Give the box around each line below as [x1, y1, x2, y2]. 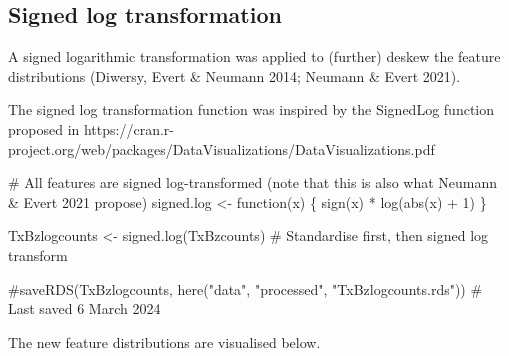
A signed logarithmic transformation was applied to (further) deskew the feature [8, 46, 501, 67]
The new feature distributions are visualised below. [8, 331, 321, 352]
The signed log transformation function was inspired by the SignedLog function [8, 99, 495, 120]
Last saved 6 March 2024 [8, 298, 161, 319]
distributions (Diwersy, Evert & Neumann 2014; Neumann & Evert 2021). [8, 65, 461, 86]
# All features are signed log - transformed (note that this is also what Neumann [8, 172, 498, 193]
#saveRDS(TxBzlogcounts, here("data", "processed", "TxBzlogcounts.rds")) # [8, 278, 483, 299]
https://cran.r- [83, 118, 174, 139]
